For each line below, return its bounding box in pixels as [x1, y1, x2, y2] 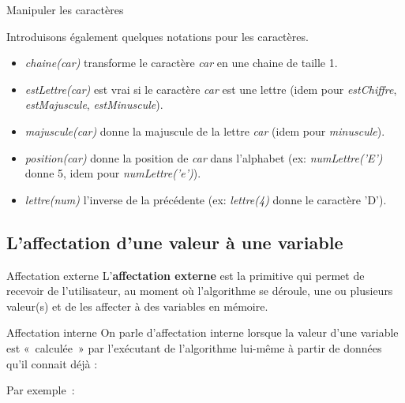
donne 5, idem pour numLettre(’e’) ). [24, 165, 201, 181]
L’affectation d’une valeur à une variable [6, 229, 343, 254]
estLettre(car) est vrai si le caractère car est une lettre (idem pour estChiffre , [24, 80, 397, 97]
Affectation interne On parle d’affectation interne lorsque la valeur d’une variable [6, 324, 399, 341]
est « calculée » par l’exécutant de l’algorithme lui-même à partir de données [6, 339, 382, 356]
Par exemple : [6, 382, 75, 398]
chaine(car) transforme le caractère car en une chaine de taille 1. [24, 54, 338, 71]
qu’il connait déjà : [6, 355, 98, 371]
